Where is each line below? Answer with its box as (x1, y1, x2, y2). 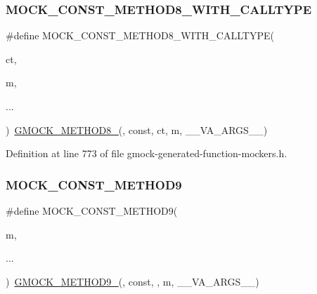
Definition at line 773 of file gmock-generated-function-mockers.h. (6, 146, 287, 161)
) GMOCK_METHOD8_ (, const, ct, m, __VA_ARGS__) (6, 122, 268, 137)
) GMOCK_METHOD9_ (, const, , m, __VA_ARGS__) (6, 274, 259, 288)
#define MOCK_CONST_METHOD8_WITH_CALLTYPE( (6, 28, 274, 43)
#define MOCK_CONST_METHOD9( (6, 203, 178, 218)
